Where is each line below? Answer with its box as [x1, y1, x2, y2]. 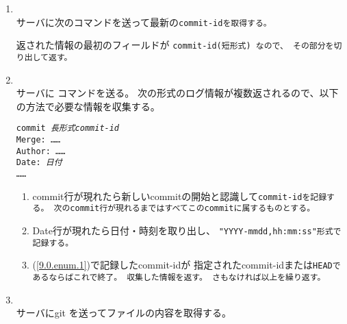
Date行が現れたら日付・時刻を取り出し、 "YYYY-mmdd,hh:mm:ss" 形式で [32, 223, 342, 237]
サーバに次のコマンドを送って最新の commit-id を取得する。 [16, 14, 272, 29]
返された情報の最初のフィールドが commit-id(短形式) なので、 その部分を [16, 38, 334, 52]
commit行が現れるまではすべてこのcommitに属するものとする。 [70, 203, 316, 214]
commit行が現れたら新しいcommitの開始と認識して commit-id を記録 [32, 188, 327, 203]
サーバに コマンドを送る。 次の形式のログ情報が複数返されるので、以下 [16, 86, 339, 100]
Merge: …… [16, 135, 61, 145]
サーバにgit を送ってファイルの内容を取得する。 [16, 306, 231, 320]
